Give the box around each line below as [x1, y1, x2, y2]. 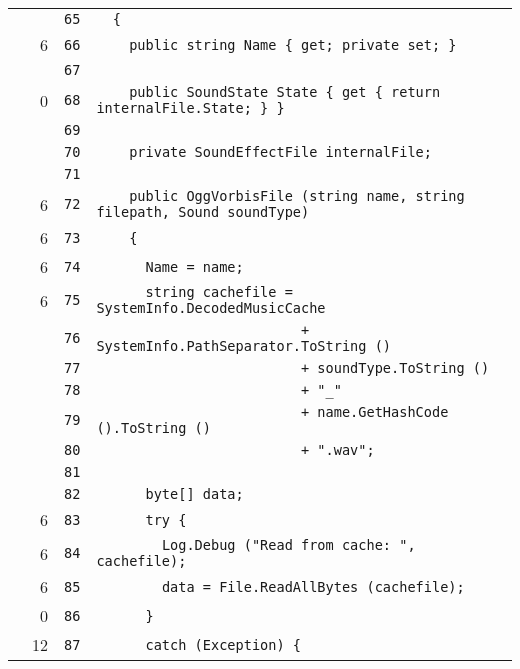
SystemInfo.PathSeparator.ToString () [96, 338, 392, 354]
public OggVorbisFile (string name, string [129, 188, 465, 204]
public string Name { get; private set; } [129, 36, 457, 53]
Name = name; [145, 258, 244, 275]
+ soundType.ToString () [301, 360, 490, 376]
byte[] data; [145, 486, 244, 502]
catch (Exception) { [145, 636, 301, 653]
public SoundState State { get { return [129, 84, 441, 100]
